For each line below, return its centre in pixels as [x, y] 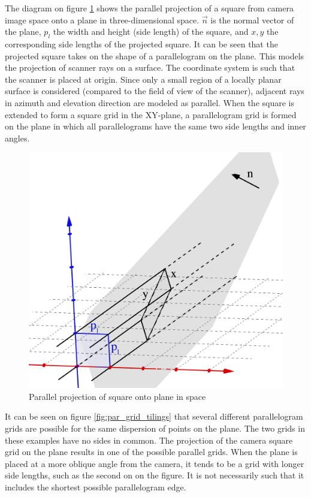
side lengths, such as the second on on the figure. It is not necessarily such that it [155, 475]
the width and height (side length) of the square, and [151, 31]
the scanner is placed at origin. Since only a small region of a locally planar [143, 79]
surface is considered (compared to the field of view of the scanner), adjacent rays [155, 91]
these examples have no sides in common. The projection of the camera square [149, 440]
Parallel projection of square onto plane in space [117, 396]
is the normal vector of [252, 19]
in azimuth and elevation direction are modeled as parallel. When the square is [150, 102]
